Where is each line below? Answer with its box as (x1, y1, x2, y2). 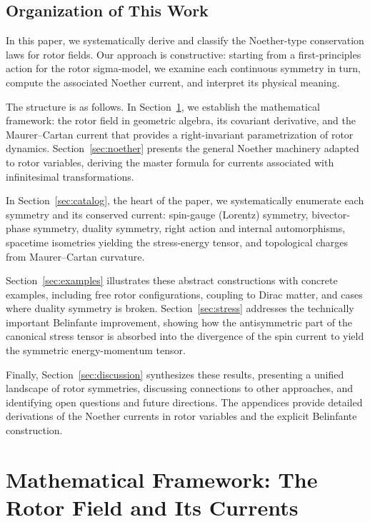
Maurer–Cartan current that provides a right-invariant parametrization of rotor (6, 126, 354, 141)
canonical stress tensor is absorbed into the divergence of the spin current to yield (6, 328, 364, 343)
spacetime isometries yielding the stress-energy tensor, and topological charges (6, 234, 349, 249)
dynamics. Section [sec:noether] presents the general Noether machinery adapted (6, 141, 359, 156)
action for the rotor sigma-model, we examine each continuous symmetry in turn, (6, 61, 361, 76)
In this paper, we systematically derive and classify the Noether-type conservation (6, 33, 364, 48)
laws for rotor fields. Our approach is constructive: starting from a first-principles (6, 46, 361, 61)
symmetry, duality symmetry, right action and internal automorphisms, (33, 221, 346, 236)
